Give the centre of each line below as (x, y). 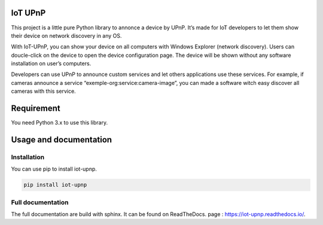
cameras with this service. (43, 91)
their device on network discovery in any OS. (66, 35)
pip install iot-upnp (55, 185)
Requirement (36, 109)
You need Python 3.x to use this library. (59, 123)
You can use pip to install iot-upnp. (54, 169)
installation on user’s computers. (51, 63)
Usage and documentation (62, 140)
